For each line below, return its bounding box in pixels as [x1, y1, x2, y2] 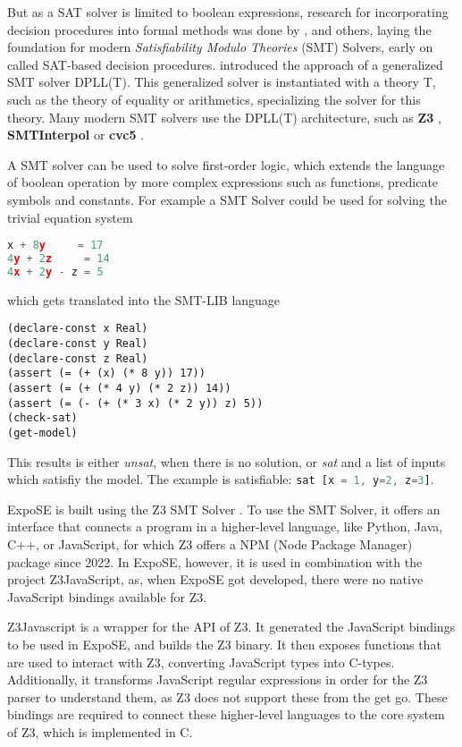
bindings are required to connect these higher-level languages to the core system [7, 705, 445, 724]
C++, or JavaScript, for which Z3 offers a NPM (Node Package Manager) [7, 535, 413, 554]
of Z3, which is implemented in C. [7, 722, 193, 741]
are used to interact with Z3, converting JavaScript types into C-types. [7, 652, 395, 671]
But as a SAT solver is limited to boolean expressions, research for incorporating [7, 3, 449, 21]
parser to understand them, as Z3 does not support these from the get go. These [7, 687, 448, 706]
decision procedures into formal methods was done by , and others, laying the [7, 20, 432, 38]
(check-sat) [7, 412, 78, 425]
